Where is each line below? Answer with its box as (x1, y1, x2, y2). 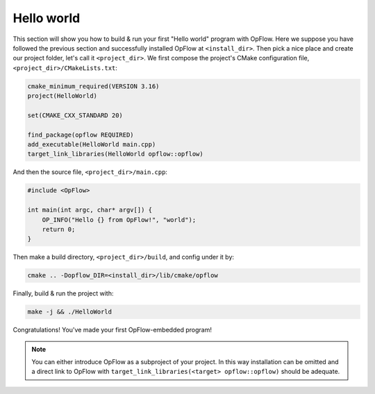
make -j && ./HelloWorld (27, 308, 112, 316)
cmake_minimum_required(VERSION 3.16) (27, 82, 160, 90)
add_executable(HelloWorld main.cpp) (27, 141, 156, 148)
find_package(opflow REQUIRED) (27, 130, 135, 139)
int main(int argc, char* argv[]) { (27, 206, 153, 214)
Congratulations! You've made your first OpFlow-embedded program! (12, 326, 212, 334)
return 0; (42, 225, 76, 233)
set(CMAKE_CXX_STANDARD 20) (27, 111, 123, 119)
